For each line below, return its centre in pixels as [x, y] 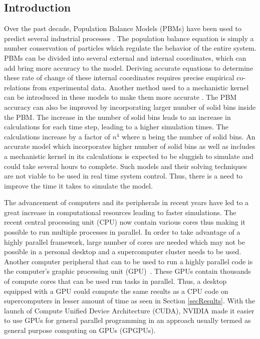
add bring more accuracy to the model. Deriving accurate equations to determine [129, 67]
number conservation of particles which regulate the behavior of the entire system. [130, 48]
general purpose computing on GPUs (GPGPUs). [80, 330]
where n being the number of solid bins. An [189, 136]
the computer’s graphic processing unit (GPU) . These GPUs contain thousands [127, 271]
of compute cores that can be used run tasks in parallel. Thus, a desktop [115, 281]
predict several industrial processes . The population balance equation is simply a [129, 38]
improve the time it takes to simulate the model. [78, 185]
